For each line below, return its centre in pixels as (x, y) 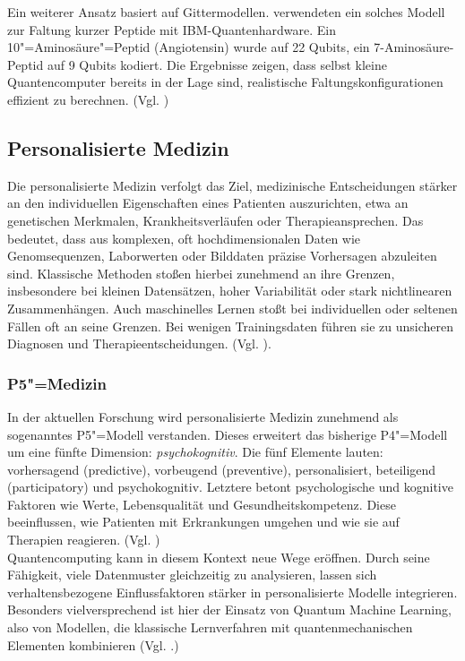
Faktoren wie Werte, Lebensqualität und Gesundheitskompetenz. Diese (202, 504)
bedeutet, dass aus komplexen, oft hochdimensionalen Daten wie (184, 238)
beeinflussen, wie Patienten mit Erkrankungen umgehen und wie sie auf (203, 522)
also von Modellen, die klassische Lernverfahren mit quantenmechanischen (210, 627)
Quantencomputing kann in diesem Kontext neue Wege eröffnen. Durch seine (219, 557)
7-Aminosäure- (414, 47)
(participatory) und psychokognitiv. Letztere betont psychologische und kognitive (230, 487)
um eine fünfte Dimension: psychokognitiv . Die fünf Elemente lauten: (195, 452)
